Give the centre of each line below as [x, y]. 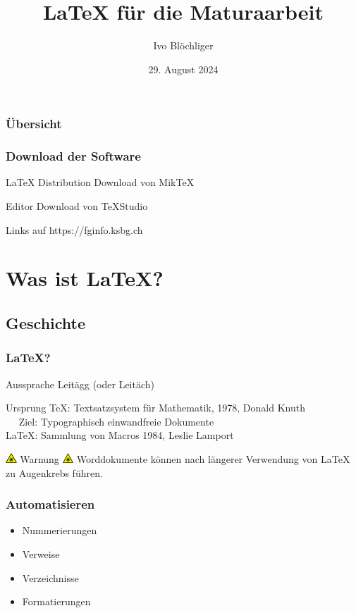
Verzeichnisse [50, 577]
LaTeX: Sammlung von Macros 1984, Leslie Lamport [120, 435]
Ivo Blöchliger [183, 45]
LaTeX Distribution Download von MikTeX [100, 182]
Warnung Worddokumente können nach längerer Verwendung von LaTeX [185, 458]
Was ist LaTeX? [85, 278]
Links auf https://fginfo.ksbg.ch [74, 229]
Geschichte [46, 323]
